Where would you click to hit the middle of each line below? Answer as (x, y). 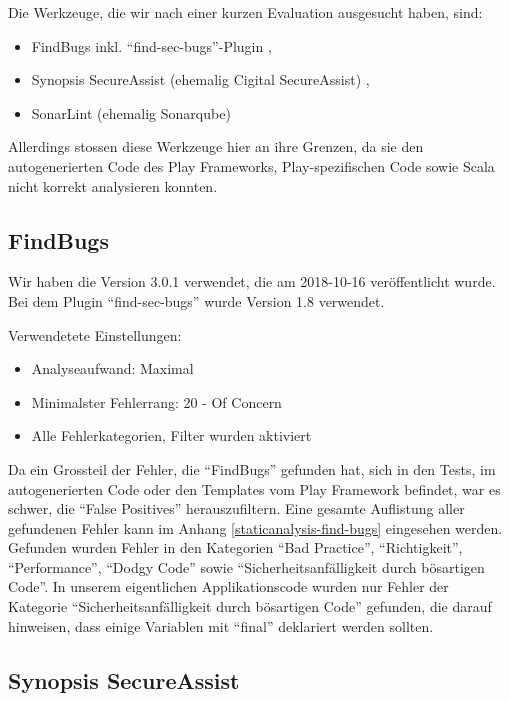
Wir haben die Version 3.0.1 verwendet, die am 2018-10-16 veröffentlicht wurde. (252, 281)
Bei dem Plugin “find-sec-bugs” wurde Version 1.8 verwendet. (196, 300)
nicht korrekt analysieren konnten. (113, 185)
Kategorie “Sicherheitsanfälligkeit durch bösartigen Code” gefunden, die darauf (250, 606)
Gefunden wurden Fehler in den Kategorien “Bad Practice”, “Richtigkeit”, (235, 547)
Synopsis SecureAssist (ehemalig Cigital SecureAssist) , (200, 79)
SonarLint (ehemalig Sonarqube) (131, 112)
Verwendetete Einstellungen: (95, 334)
